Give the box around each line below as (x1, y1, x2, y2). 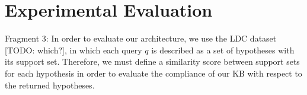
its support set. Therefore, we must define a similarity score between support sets (5, 55, 300, 68)
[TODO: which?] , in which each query (5, 43, 142, 56)
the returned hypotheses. (5, 78, 95, 91)
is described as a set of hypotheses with (151, 43, 295, 56)
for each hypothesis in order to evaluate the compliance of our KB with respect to (5, 66, 302, 79)
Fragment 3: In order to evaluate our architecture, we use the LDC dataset (5, 32, 277, 45)
